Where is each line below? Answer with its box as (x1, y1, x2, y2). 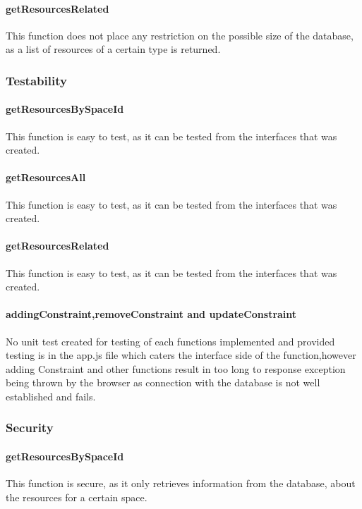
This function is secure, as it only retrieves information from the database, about (6, 476, 356, 491)
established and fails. (6, 388, 96, 403)
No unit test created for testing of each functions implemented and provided (6, 333, 335, 348)
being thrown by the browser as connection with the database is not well (6, 375, 320, 390)
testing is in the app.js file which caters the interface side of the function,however (6, 348, 356, 362)
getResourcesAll (6, 170, 86, 185)
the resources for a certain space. (6, 489, 147, 504)
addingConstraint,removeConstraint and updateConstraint (6, 307, 297, 321)
